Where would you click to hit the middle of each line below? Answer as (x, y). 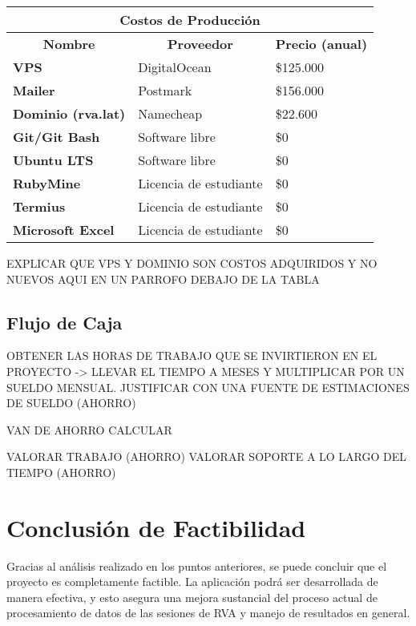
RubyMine (47, 183)
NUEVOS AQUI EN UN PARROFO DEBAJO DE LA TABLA (163, 279)
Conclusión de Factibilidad (156, 527)
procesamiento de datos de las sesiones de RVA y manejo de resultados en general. (208, 613)
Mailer (34, 90)
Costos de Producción (190, 20)
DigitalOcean (175, 67)
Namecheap (170, 113)
